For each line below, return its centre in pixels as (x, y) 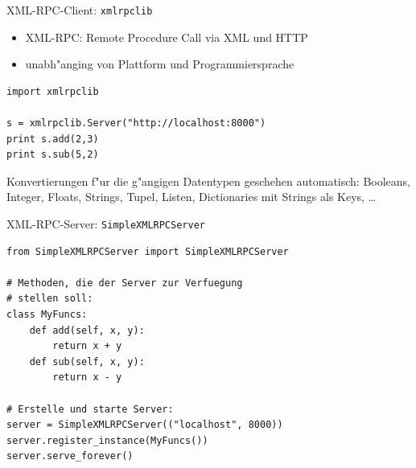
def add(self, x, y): (87, 330)
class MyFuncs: (47, 315)
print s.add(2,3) (53, 139)
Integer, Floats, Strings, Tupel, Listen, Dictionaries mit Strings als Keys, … (192, 197)
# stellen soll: (50, 299)
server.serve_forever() (70, 456)
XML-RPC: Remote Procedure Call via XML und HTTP (167, 37)
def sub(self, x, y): (87, 361)
